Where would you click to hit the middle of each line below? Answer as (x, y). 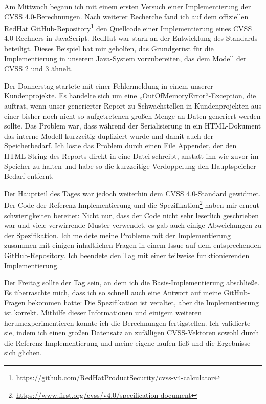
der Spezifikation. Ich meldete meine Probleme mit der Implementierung (117, 235)
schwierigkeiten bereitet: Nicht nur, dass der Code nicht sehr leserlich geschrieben (132, 215)
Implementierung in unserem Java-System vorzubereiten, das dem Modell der (125, 58)
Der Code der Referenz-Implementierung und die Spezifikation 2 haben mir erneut (132, 204)
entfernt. (41, 176)
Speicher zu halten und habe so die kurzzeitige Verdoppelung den (107, 166)
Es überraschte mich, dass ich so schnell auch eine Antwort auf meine (113, 292)
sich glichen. (23, 353)
